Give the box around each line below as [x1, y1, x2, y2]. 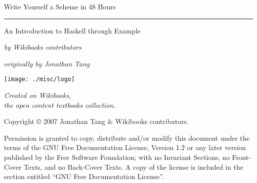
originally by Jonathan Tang [4, 58, 90, 68]
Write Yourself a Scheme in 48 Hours [4, 1, 116, 11]
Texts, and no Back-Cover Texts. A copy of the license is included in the [24, 161, 243, 172]
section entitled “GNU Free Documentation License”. [4, 171, 164, 182]
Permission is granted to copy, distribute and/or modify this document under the [4, 132, 250, 143]
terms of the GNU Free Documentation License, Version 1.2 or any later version [4, 142, 246, 152]
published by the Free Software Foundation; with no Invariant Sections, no [4, 152, 230, 162]
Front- [232, 152, 251, 162]
